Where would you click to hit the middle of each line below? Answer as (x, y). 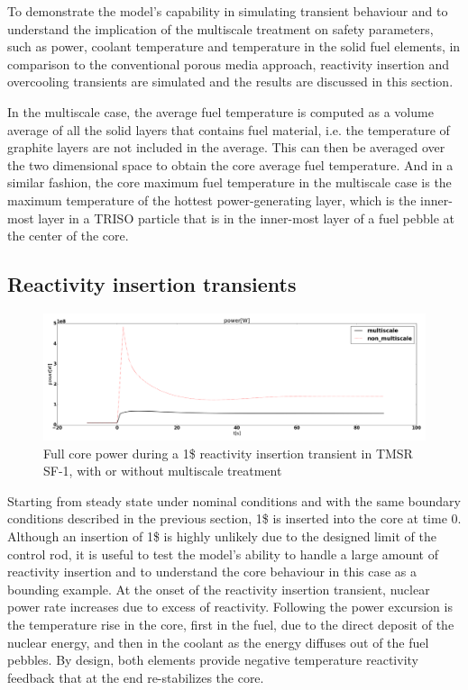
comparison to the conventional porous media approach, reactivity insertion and (229, 64)
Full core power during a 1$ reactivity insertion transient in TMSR (228, 453)
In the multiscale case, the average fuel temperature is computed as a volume (220, 111)
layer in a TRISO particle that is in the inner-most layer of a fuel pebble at (247, 218)
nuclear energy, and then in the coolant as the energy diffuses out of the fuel (218, 642)
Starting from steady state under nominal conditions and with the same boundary (234, 500)
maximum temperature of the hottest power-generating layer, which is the (212, 200)
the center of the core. (68, 236)
